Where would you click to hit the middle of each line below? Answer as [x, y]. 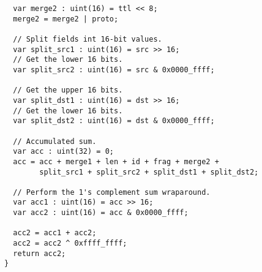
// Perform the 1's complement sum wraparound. [112, 192]
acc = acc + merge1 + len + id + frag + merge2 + [116, 161]
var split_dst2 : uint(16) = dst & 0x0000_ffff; [114, 121]
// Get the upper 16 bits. [68, 90]
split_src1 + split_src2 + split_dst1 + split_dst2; [149, 172]
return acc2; [39, 253]
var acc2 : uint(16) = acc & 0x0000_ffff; [101, 213]
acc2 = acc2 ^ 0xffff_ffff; [70, 244]
